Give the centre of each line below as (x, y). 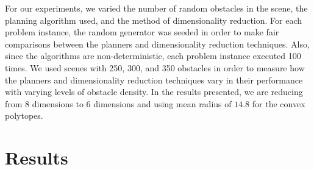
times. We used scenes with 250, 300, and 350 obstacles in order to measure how (155, 67)
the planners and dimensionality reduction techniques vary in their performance (154, 80)
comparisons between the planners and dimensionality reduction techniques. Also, (157, 44)
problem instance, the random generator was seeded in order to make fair (142, 32)
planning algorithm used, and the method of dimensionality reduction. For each (154, 20)
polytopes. (24, 115)
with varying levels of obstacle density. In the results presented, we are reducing (154, 92)
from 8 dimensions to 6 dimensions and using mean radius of (118, 103)
